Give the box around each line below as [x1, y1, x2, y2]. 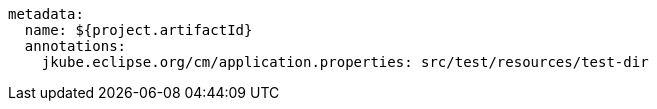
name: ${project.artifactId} [24, 22, 253, 38]
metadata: [8, 6, 84, 22]
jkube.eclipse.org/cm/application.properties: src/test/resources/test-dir [41, 54, 649, 70]
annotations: [24, 38, 127, 54]
